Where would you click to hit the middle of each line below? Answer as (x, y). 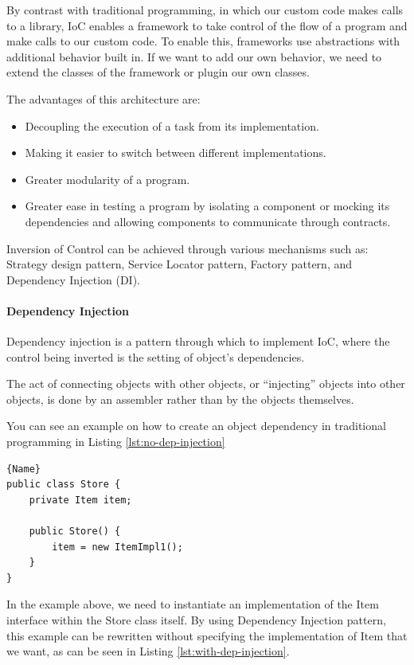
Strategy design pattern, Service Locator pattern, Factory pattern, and (180, 264)
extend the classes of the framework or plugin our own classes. (158, 72)
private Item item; (80, 500)
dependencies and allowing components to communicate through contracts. (208, 221)
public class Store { (64, 485)
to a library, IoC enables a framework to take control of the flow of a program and (207, 25)
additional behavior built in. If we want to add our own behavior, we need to (194, 56)
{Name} (23, 469)
